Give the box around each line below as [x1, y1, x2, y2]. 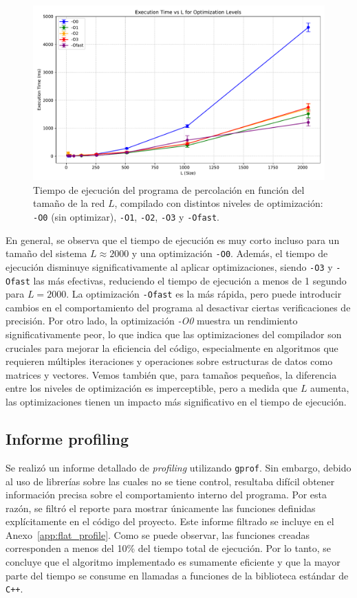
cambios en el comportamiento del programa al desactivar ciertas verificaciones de [6, 300, 351, 314]
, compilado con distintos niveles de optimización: [114, 196, 323, 210]
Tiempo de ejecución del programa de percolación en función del [33, 182, 305, 197]
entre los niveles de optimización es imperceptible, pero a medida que [6, 381, 298, 395]
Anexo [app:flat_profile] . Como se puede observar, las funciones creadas [6, 527, 310, 542]
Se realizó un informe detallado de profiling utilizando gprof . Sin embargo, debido [6, 460, 351, 474]
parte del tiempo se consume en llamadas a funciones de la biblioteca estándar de [6, 568, 349, 582]
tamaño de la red [33, 196, 105, 210]
